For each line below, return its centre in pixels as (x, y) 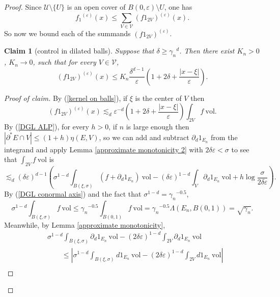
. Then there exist (207, 51)
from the (224, 137)
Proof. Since (23, 7)
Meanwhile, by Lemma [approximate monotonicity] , (85, 224)
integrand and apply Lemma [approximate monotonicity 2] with (104, 149)
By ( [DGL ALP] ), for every (47, 127)
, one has (178, 7)
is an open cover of (96, 7)
